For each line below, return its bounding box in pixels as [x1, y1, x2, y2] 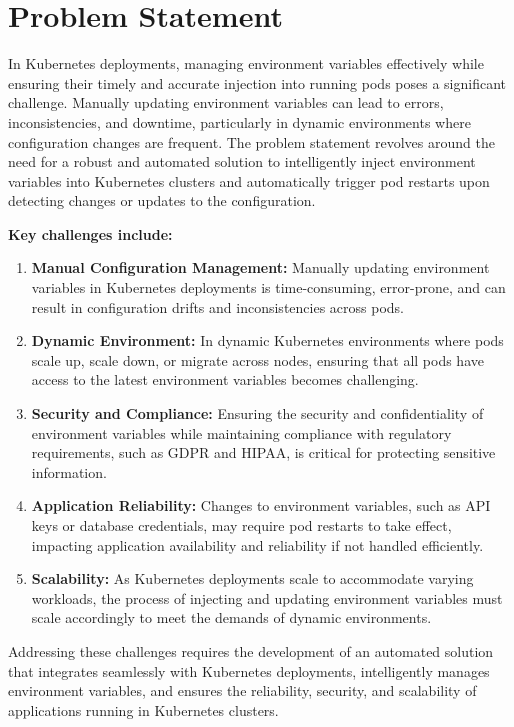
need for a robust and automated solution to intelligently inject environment [8, 151, 476, 172]
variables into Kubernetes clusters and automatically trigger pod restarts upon [8, 170, 490, 191]
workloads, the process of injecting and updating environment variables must [31, 587, 503, 608]
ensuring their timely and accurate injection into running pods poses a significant [8, 72, 506, 93]
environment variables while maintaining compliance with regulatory [31, 422, 452, 443]
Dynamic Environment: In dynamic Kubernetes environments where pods [31, 330, 504, 351]
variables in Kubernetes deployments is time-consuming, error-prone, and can [31, 277, 506, 298]
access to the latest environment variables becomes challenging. [31, 369, 419, 390]
